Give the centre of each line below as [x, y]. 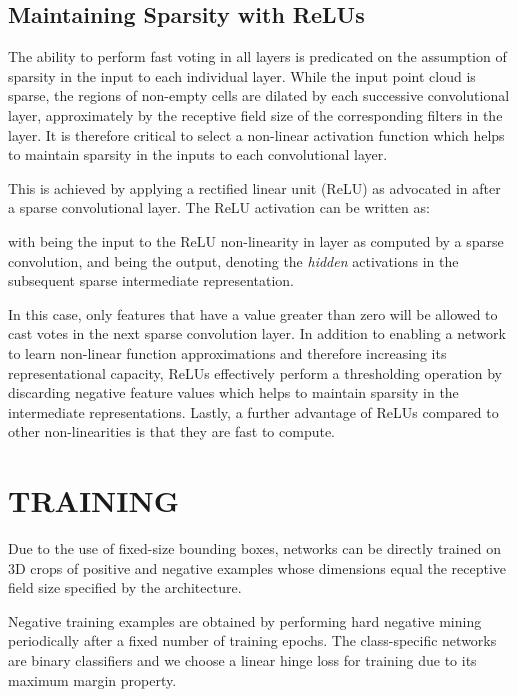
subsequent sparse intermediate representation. [151, 280]
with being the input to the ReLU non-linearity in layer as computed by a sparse [256, 240]
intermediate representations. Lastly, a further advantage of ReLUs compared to [253, 411]
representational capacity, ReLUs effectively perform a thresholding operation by [255, 372]
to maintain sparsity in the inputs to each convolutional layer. [198, 154]
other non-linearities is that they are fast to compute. [172, 431]
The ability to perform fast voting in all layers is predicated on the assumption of [257, 56]
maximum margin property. [92, 679]
